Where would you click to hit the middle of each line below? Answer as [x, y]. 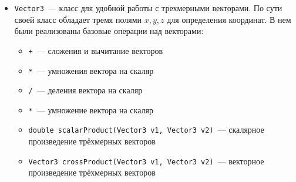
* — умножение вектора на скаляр [91, 109]
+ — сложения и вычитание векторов [96, 50]
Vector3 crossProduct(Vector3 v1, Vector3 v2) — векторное [146, 161]
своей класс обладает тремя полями [78, 19]
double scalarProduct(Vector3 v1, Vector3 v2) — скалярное [146, 129]
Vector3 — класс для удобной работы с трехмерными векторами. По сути [148, 8]
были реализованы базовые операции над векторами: [109, 31]
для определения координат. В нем [229, 19]
